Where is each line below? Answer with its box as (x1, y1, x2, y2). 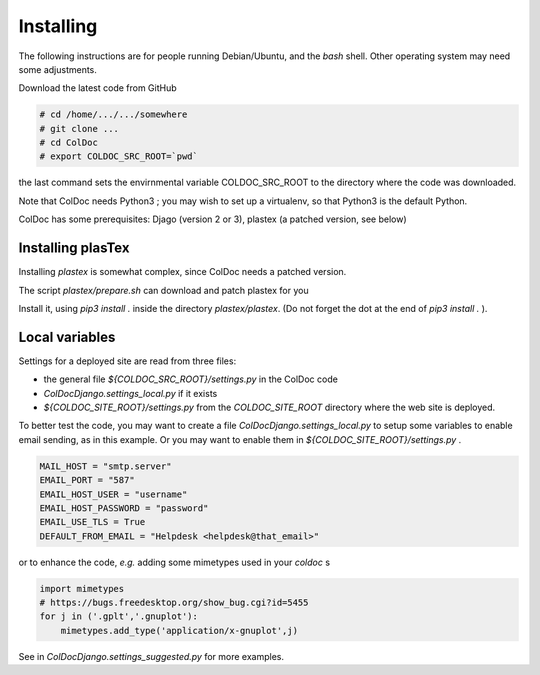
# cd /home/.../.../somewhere (39, 109, 188, 120)
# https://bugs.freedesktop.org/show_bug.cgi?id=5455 (39, 597, 309, 609)
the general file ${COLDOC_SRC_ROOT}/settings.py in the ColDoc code (43, 373, 339, 385)
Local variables (18, 328, 116, 345)
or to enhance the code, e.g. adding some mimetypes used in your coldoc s (18, 556, 330, 568)
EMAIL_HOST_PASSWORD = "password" (39, 502, 209, 514)
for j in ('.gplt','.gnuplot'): (39, 611, 199, 622)
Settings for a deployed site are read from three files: (18, 355, 237, 367)
